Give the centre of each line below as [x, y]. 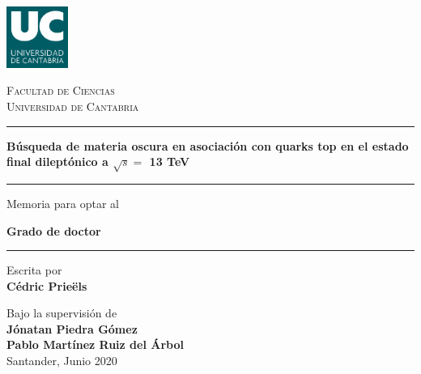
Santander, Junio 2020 [62, 361]
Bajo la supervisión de [62, 313]
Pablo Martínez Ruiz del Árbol [95, 344]
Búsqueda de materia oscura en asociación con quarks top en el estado [208, 145]
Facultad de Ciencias [61, 90]
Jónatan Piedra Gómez [72, 328]
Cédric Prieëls [47, 285]
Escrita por [34, 270]
